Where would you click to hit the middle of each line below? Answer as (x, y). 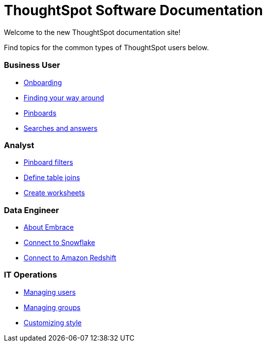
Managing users (50, 292)
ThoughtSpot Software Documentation (133, 10)
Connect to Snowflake (59, 243)
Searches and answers (61, 128)
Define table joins (52, 178)
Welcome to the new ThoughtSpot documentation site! (92, 32)
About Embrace (49, 227)
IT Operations (30, 275)
